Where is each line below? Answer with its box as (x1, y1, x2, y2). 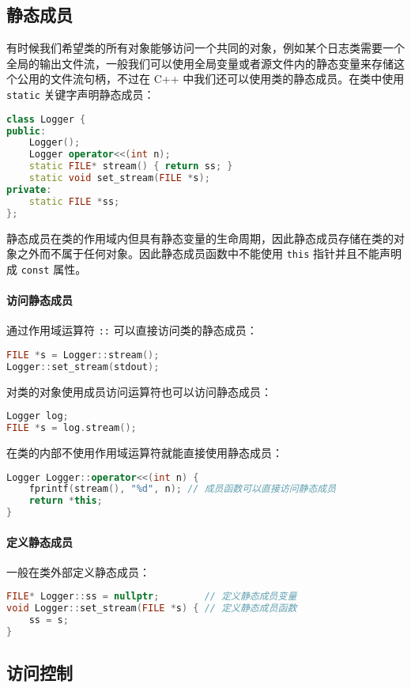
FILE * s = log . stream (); (6, 422, 137, 434)
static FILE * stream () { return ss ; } (28, 161, 233, 172)
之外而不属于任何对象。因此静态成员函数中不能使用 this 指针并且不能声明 (17, 245, 402, 262)
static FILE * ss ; (28, 195, 120, 207)
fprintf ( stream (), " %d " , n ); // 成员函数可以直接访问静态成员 (28, 483, 337, 495)
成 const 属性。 (6, 260, 87, 277)
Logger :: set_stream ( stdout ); (6, 361, 160, 372)
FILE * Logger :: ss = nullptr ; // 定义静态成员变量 (6, 591, 297, 603)
